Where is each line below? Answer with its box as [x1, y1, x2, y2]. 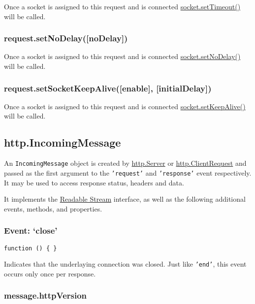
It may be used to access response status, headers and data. [4, 177, 184, 187]
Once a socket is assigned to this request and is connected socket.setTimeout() [4, 1, 241, 11]
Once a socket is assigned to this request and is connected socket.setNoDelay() [4, 51, 241, 61]
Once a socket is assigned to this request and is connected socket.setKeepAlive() [4, 101, 246, 111]
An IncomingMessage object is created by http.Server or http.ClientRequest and [4, 158, 247, 168]
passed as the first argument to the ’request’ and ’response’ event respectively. [4, 167, 252, 178]
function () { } [4, 244, 57, 252]
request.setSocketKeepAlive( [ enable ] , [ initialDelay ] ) [4, 82, 212, 94]
